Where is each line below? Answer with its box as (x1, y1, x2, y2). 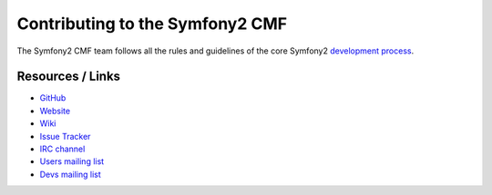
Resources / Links (16, 69, 121, 84)
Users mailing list (39, 156, 105, 167)
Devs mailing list (39, 169, 102, 180)
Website (39, 105, 71, 116)
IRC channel (39, 143, 86, 154)
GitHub (39, 93, 67, 103)
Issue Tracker (39, 131, 91, 141)
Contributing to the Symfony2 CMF (16, 14, 287, 34)
